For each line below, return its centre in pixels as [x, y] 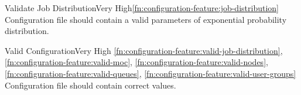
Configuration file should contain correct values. [90, 85]
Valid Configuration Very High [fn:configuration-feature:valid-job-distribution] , [144, 50]
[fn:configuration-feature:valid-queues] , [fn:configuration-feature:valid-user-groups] [150, 73]
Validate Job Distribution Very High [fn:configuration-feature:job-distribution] [142, 8]
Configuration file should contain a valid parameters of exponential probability [146, 19]
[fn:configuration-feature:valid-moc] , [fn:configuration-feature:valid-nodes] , [136, 62]
